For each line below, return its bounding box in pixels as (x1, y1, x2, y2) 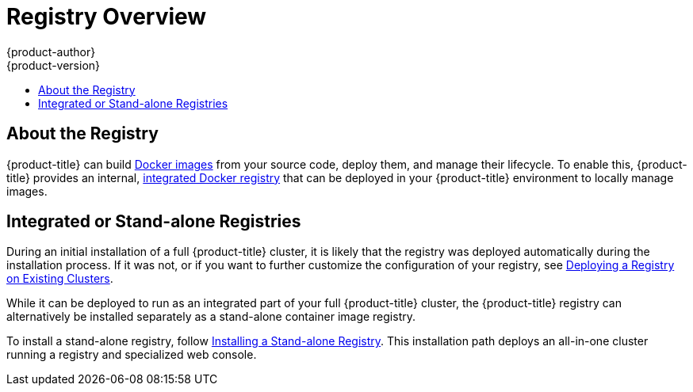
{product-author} (6, 44, 96, 59)
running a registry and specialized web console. (6, 348, 257, 362)
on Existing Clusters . (6, 272, 113, 286)
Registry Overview (6, 3, 207, 30)
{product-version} (6, 58, 101, 72)
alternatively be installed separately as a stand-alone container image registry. (6, 310, 416, 324)
